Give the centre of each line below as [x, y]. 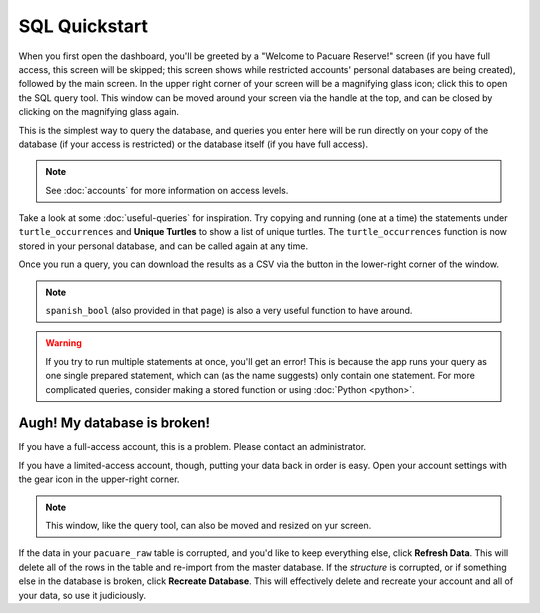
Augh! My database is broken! [114, 423]
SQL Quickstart [83, 26]
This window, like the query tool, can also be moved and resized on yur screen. [208, 526]
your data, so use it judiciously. [82, 595]
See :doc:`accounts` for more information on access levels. [167, 190]
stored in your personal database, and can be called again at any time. [163, 246]
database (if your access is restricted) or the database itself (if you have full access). [193, 144]
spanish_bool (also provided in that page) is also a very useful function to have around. [229, 311]
